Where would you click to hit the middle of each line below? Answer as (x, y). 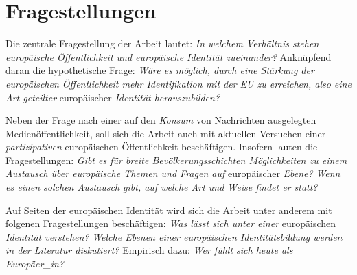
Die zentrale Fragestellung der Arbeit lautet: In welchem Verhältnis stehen (162, 43)
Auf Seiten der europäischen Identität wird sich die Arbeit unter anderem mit (169, 210)
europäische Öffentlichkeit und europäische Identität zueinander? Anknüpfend (169, 56)
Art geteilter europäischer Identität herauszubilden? (113, 97)
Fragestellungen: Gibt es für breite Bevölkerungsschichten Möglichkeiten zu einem (176, 160)
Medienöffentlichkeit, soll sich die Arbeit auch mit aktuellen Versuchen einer (166, 133)
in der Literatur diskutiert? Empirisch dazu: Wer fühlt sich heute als (149, 250)
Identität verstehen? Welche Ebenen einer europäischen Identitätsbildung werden (174, 236)
